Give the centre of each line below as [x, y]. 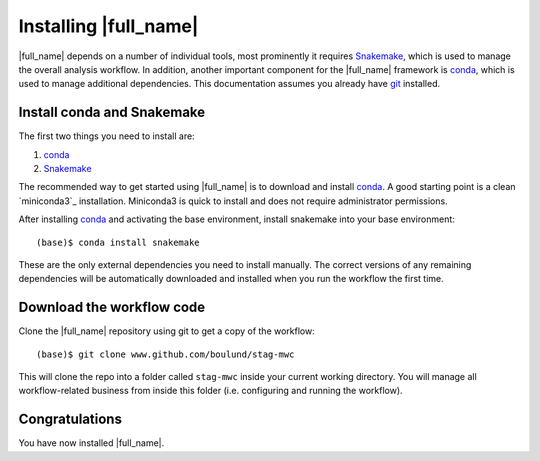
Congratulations [70, 419]
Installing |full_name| [108, 26]
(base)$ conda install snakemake [118, 242]
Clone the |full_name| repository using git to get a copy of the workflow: [166, 331]
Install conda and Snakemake [112, 112]
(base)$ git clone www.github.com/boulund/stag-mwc [165, 354]
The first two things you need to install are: [106, 136]
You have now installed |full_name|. [91, 443]
